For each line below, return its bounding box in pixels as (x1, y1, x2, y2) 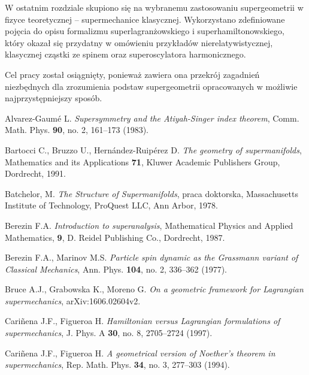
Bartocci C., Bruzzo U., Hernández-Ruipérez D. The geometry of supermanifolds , (5, 143, 302, 156)
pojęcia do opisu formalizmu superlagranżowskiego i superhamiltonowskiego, (5, 25, 284, 37)
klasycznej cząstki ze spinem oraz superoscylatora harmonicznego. (5, 48, 246, 61)
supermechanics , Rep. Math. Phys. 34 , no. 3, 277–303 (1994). (5, 358, 230, 371)
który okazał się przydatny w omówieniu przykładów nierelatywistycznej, (5, 36, 273, 49)
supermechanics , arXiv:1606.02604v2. (5, 294, 141, 307)
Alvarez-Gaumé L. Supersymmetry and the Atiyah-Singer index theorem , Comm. (5, 111, 299, 124)
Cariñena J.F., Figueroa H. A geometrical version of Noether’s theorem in (5, 346, 275, 359)
